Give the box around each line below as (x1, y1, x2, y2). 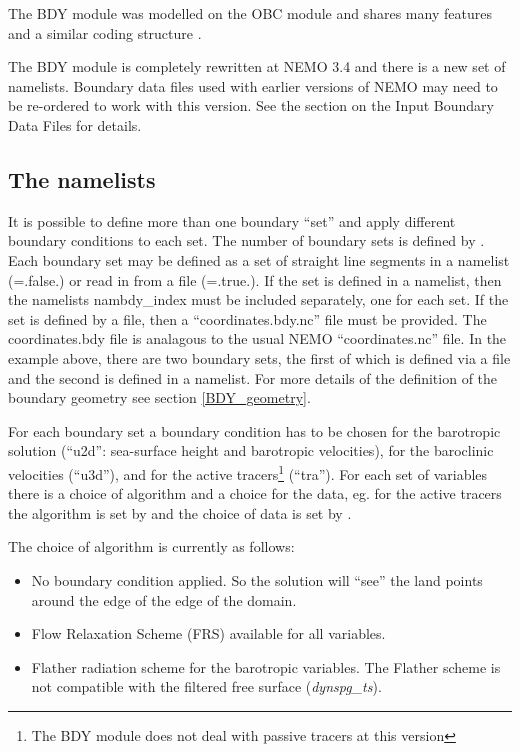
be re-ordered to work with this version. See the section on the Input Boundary (8, 95, 494, 116)
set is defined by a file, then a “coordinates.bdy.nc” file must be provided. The (8, 308, 487, 329)
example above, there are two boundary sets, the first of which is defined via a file (8, 347, 511, 368)
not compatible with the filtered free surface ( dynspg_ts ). (31, 676, 382, 697)
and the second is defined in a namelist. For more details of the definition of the (8, 367, 498, 388)
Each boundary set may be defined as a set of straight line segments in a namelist (8, 249, 510, 270)
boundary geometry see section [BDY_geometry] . (8, 387, 311, 408)
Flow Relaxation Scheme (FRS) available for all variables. (31, 623, 386, 644)
